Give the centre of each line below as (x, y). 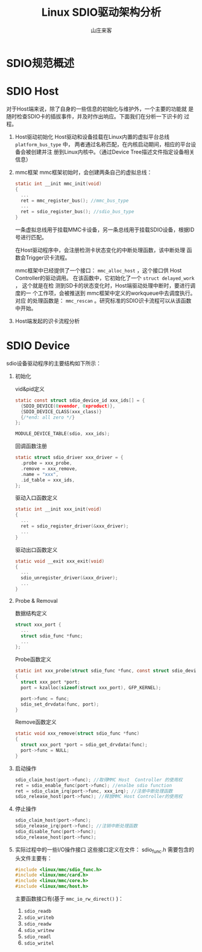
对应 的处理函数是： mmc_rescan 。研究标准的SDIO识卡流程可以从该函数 (103, 301)
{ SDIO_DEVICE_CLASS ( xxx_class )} (61, 411)
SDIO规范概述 (40, 63)
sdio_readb (38, 912)
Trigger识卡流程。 (48, 258)
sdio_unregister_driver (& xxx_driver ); (69, 578)
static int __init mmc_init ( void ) (58, 184)
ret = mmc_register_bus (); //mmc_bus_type (75, 201)
